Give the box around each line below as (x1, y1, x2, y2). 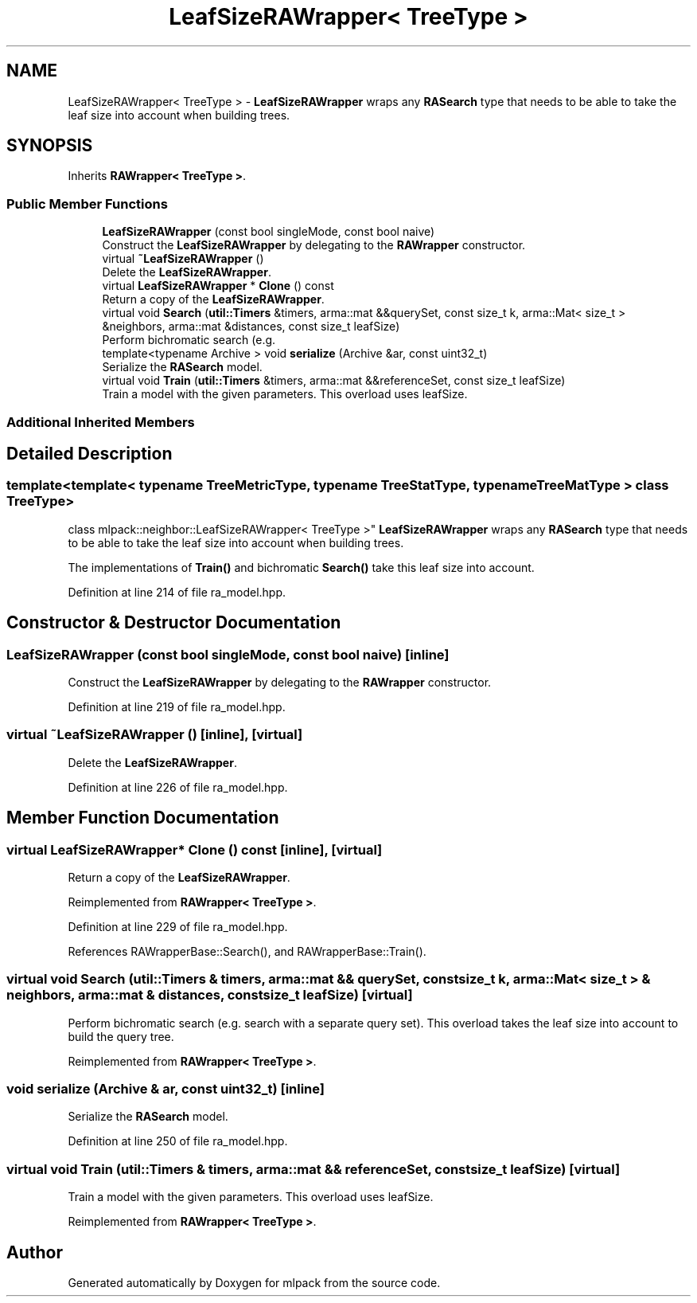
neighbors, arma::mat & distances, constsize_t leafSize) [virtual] (6, 987, 413, 1004)
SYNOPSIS (6, 135, 93, 156)
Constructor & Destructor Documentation (6, 612, 341, 633)
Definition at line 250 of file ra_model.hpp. (68, 1134, 288, 1148)
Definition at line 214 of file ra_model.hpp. (68, 585, 286, 599)
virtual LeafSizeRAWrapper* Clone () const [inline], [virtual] (6, 841, 383, 858)
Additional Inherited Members (6, 413, 195, 430)
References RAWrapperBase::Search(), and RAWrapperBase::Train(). (68, 944, 426, 958)
